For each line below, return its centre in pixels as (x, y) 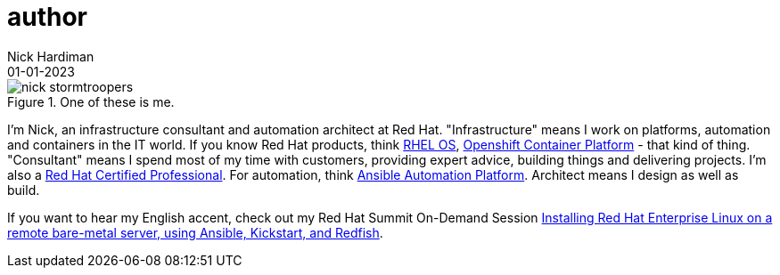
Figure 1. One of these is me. (91, 101)
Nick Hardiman (51, 56)
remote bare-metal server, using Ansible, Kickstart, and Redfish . (195, 232)
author (48, 17)
